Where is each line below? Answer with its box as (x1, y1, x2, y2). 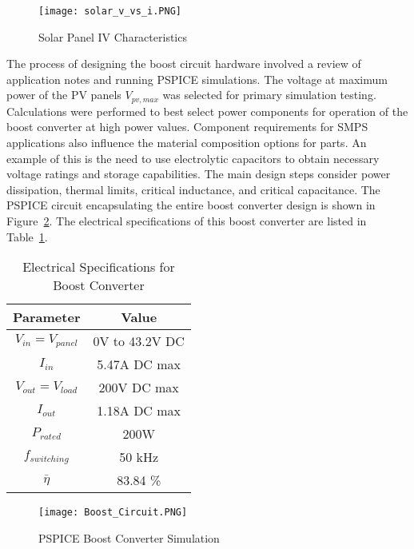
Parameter (13, 308, 81, 327)
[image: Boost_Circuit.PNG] (38, 507, 188, 519)
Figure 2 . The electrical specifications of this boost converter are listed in (6, 213, 367, 229)
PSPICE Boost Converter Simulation (38, 529, 220, 546)
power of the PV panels (6, 86, 121, 103)
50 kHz (119, 448, 159, 467)
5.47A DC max (97, 355, 181, 374)
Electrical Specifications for (22, 257, 175, 276)
